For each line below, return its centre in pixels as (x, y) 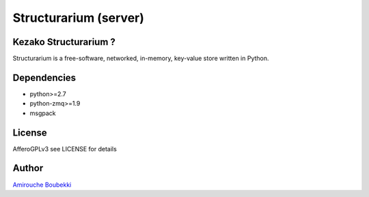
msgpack (43, 113)
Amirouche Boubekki (42, 185)
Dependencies (44, 77)
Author (28, 168)
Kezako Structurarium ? (64, 42)
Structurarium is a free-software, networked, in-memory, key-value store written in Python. (141, 59)
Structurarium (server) (79, 18)
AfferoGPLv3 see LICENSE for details (65, 149)
